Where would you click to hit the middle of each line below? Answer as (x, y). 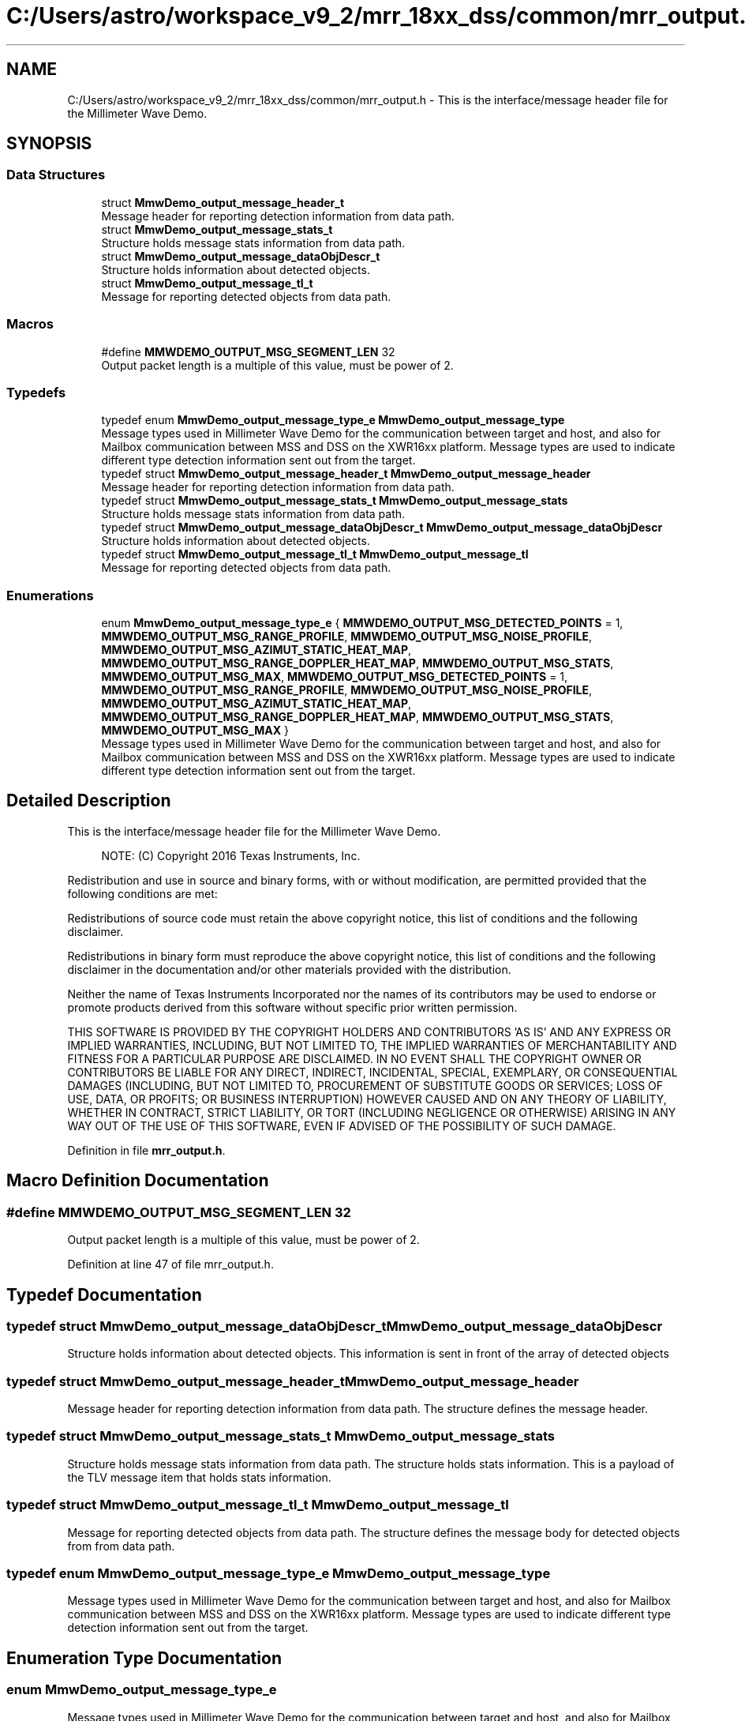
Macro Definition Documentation (138, 1181)
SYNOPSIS (49, 144)
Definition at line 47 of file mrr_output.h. (170, 1264)
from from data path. (121, 1546)
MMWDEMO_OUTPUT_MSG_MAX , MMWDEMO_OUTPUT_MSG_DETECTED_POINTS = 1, (335, 677)
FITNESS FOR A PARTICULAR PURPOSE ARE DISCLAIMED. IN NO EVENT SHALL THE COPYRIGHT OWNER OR (354, 1058)
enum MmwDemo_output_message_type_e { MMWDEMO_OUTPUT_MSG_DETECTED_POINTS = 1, (362, 623)
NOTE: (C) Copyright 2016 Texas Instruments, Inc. (231, 855)
